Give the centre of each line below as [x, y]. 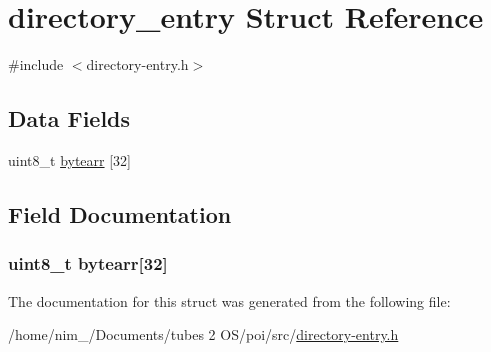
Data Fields [69, 118]
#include [36, 64]
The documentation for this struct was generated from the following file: [229, 300]
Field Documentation [120, 213]
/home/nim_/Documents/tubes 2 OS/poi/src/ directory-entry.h [203, 334]
